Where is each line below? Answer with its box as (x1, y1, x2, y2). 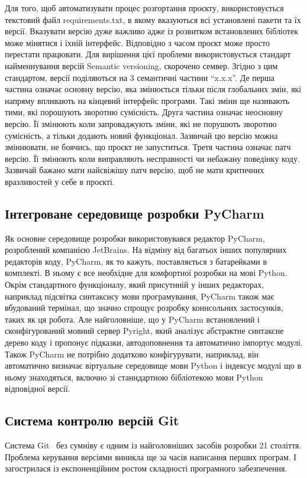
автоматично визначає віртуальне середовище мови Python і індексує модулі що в (5, 359, 302, 372)
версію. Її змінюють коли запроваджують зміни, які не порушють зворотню (5, 117, 277, 129)
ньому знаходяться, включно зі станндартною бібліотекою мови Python (5, 370, 263, 383)
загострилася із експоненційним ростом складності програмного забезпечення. (5, 462, 287, 474)
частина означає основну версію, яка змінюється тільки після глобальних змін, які (5, 83, 302, 95)
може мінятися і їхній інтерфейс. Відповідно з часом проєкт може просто (5, 36, 270, 48)
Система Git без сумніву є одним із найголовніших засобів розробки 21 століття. (5, 439, 302, 451)
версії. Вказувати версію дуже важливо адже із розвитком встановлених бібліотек (5, 25, 298, 37)
